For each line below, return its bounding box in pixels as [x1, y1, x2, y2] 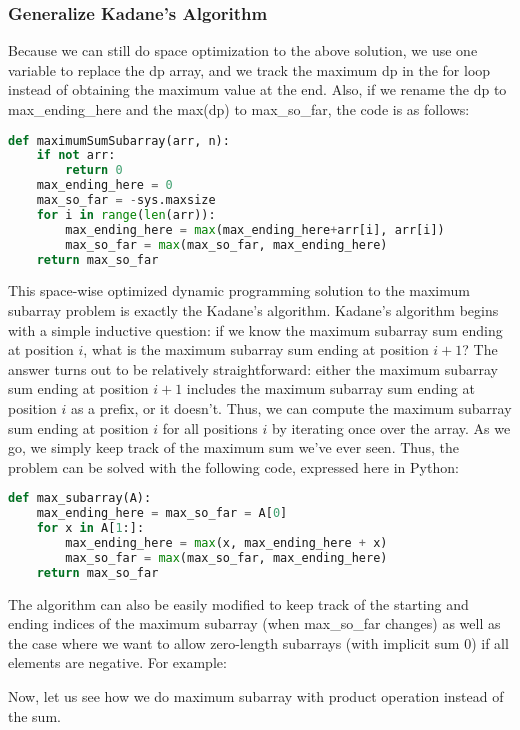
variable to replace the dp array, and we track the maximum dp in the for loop [8, 59, 491, 80]
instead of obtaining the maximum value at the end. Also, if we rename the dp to [8, 79, 507, 100]
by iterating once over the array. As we [272, 417, 511, 438]
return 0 [65, 163, 123, 178]
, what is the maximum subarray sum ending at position [83, 339, 429, 360]
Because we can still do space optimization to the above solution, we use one [8, 40, 478, 61]
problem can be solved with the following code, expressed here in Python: [8, 456, 459, 477]
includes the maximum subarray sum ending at [186, 378, 475, 399]
